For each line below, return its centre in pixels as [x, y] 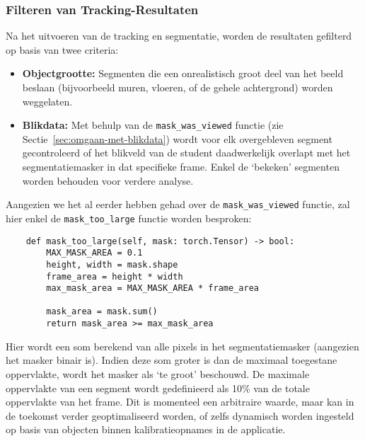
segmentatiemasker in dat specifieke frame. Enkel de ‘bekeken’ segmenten [181, 167]
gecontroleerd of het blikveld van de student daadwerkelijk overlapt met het [186, 153]
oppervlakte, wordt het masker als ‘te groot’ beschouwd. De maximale [158, 373]
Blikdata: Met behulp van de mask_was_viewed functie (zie [153, 125]
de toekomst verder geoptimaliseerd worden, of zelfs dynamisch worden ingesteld [180, 415]
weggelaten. [47, 101]
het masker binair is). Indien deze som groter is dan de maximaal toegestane [172, 360]
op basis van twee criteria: [62, 49]
